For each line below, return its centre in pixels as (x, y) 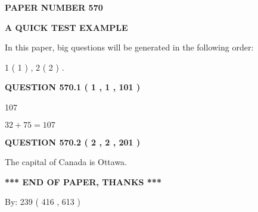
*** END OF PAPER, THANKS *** (83, 181)
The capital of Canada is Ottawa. (66, 162)
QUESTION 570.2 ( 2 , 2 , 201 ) (73, 142)
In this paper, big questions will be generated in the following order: (129, 47)
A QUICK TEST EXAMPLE (66, 27)
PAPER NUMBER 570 (54, 7)
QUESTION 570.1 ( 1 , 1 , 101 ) (73, 87)
